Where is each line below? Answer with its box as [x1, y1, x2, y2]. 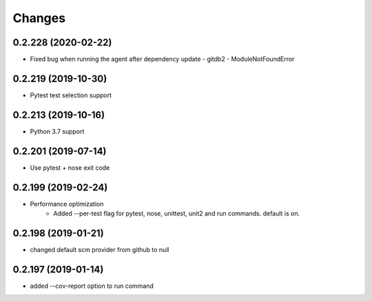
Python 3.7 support [30, 127, 85, 135]
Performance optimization [30, 200, 104, 208]
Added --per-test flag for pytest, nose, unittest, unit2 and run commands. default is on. [53, 209, 300, 217]
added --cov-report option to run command [30, 282, 154, 290]
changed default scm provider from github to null [30, 245, 169, 253]
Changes [12, 10, 65, 26]
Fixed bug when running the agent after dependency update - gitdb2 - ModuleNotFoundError [30, 55, 295, 64]
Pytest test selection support [30, 90, 112, 99]
